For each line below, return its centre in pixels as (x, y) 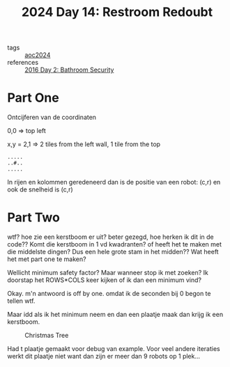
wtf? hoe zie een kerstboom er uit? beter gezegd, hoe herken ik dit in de (110, 237)
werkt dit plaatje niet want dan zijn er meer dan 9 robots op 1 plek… (104, 357)
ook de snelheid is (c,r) (40, 189)
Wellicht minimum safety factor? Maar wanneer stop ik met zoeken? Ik (108, 273)
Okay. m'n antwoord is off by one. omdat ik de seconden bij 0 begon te (109, 294)
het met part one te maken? (47, 259)
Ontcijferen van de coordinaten (52, 117)
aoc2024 (38, 55)
